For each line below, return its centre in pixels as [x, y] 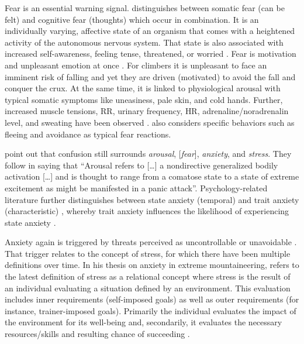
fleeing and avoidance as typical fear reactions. [88, 134]
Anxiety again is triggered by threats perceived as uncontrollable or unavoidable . [151, 242]
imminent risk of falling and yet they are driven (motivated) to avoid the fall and [150, 76]
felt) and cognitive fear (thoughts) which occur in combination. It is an [132, 19]
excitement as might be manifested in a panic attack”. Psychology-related [136, 188]
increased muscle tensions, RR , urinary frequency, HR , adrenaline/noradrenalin [147, 111]
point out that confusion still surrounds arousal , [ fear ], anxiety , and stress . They [148, 154]
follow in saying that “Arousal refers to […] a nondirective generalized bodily [141, 165]
